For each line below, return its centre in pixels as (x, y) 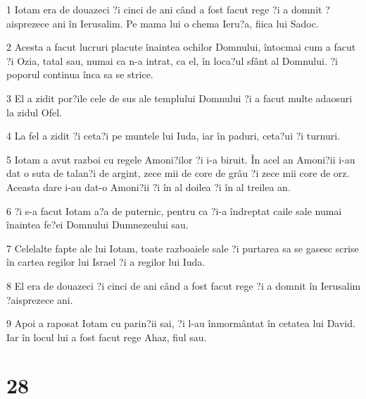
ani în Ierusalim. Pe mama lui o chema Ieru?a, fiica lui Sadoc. (185, 23)
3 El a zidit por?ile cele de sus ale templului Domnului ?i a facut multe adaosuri (179, 98)
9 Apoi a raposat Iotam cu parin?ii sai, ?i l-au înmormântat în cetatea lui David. (181, 323)
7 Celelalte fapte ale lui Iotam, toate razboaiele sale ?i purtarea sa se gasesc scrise (183, 248)
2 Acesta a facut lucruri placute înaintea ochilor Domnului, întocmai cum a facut (181, 47)
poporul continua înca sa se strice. (80, 74)
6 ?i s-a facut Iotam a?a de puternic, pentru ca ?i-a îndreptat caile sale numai (174, 210)
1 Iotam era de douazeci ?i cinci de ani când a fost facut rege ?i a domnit (164, 9)
